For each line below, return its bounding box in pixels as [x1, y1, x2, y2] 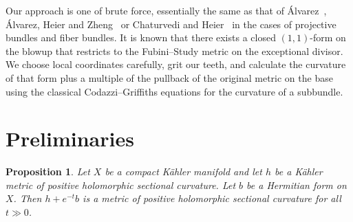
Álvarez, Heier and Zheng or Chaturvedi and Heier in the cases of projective [6, 16, 336, 31]
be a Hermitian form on [246, 177, 347, 192]
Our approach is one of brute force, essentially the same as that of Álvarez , [6, 3, 327, 17]
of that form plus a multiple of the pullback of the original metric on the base [6, 70, 333, 85]
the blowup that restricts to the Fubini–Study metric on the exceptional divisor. [6, 43, 343, 58]
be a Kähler [275, 164, 323, 179]
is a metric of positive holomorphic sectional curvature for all [83, 191, 341, 206]
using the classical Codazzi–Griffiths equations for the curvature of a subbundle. [6, 84, 343, 98]
